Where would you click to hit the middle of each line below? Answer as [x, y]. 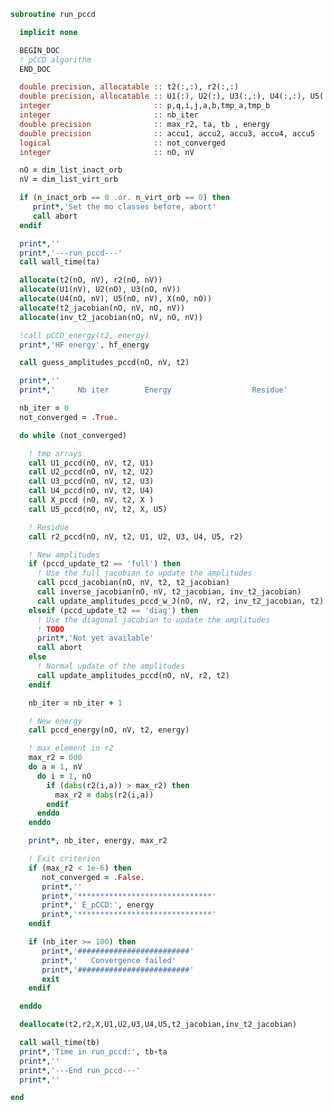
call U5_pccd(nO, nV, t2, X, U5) [98, 509]
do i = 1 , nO [64, 776]
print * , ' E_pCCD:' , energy [98, 905]
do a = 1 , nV [55, 767]
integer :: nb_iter [109, 115]
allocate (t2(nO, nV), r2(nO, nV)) [91, 280]
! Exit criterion [64, 859]
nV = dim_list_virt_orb [68, 180]
